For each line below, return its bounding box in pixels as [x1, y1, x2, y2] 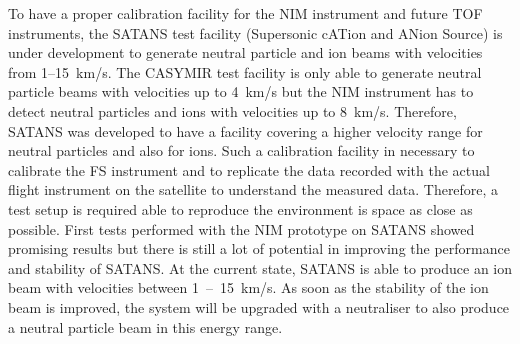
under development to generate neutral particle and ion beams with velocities [8, 42, 483, 63]
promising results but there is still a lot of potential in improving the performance [8, 238, 510, 259]
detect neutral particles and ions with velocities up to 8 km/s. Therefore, [8, 100, 457, 121]
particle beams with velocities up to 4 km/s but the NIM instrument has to [8, 81, 474, 102]
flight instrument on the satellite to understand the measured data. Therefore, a [8, 179, 499, 200]
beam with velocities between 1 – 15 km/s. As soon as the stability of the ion [8, 277, 489, 298]
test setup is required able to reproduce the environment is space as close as [8, 198, 473, 219]
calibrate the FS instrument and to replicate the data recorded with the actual [8, 159, 490, 180]
